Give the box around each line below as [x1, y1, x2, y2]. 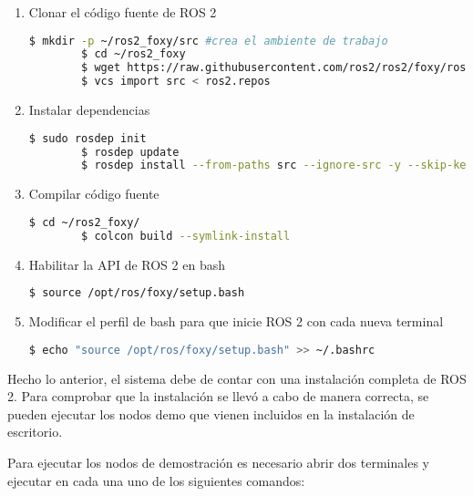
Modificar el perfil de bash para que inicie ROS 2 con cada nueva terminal [28, 312, 444, 331]
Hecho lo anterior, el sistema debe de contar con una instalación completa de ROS [7, 368, 467, 387]
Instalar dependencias [28, 100, 150, 119]
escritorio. [7, 422, 63, 441]
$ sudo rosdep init [28, 131, 147, 145]
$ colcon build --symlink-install [81, 229, 291, 243]
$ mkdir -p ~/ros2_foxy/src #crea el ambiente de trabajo [28, 34, 388, 47]
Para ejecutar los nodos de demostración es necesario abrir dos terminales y [7, 452, 429, 471]
